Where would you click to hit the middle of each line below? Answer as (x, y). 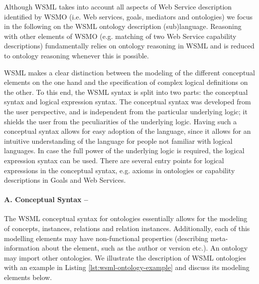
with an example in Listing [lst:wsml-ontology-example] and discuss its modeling (127, 267)
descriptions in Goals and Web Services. (65, 180)
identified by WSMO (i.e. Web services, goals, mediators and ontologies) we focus (129, 16)
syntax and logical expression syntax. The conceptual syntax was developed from (128, 102)
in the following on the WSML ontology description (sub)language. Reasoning (123, 26)
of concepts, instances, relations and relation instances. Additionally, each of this (127, 228)
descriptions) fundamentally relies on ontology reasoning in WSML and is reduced (129, 46)
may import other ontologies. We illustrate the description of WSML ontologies (125, 257)
